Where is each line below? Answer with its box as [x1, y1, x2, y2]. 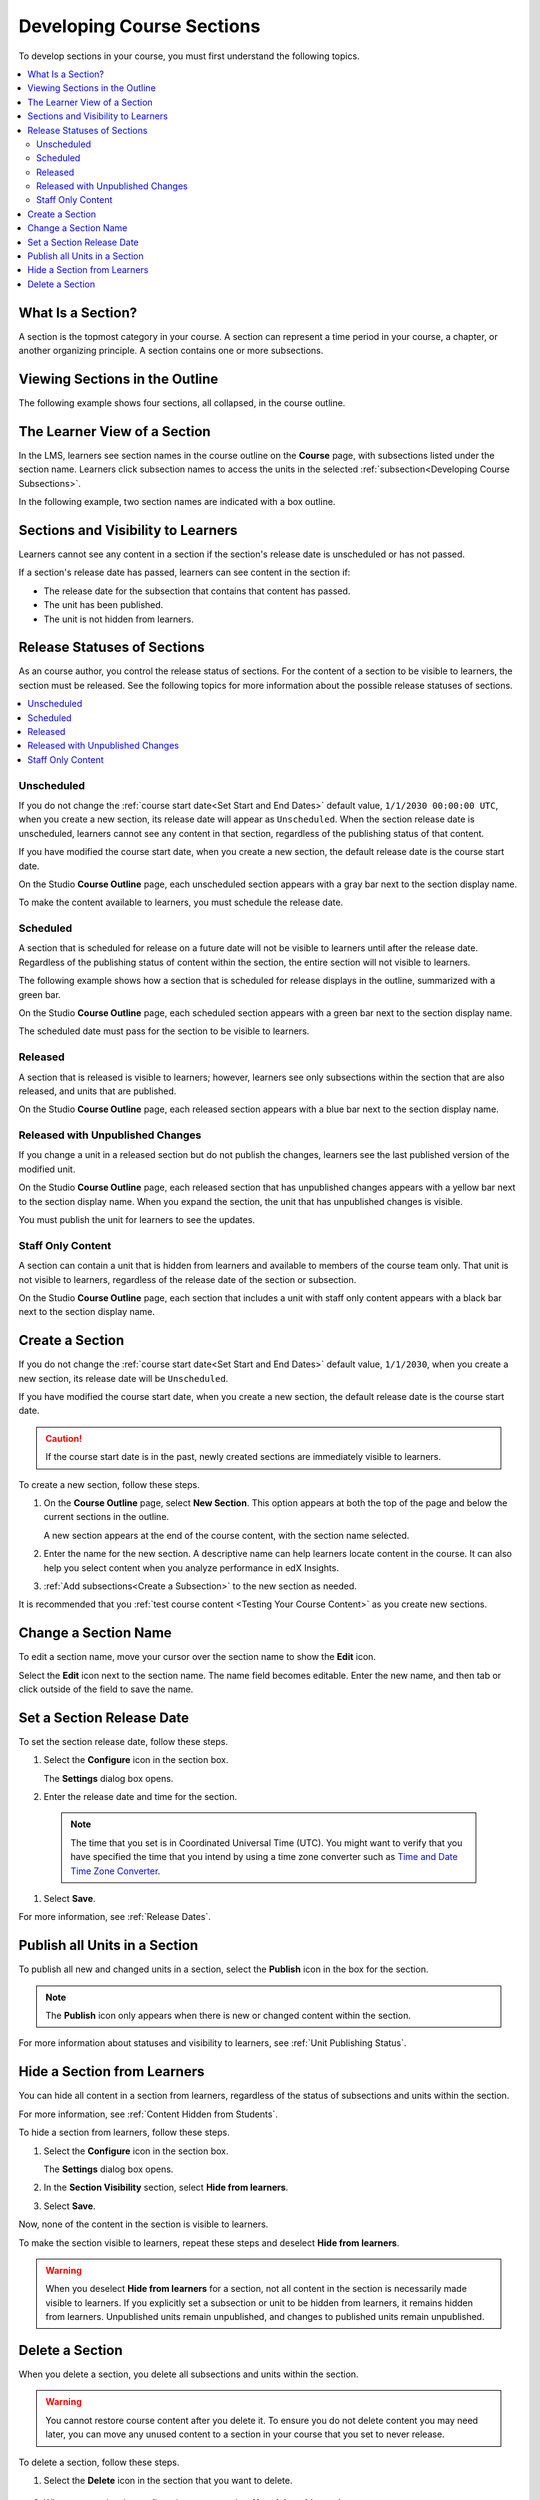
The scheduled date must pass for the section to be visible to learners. [18, 1025, 310, 1037]
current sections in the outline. [43, 1511, 170, 1523]
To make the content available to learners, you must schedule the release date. [18, 896, 344, 909]
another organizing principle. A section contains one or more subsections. [18, 345, 324, 357]
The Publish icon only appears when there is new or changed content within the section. [45, 2010, 412, 2022]
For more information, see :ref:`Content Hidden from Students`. [18, 2108, 279, 2120]
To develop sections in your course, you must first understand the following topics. [18, 50, 360, 62]
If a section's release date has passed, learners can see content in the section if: [18, 566, 351, 579]
